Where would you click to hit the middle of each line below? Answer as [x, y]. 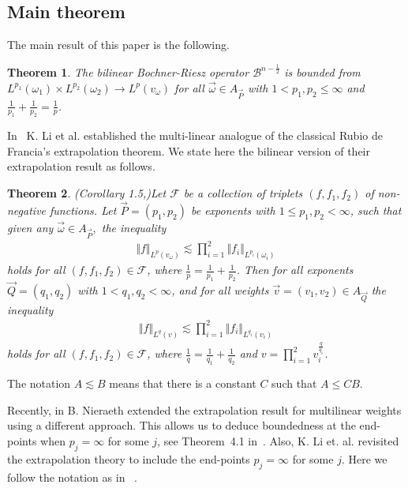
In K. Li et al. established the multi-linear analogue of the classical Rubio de [195, 135]
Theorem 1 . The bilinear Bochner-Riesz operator [128, 72]
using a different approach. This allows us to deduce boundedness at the [182, 425]
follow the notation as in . [72, 477]
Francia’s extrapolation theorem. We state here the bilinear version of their [189, 150]
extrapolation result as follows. [81, 166]
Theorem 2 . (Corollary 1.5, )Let [87, 193]
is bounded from [322, 72]
